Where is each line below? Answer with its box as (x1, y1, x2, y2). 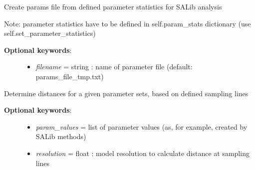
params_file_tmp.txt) (35, 71, 104, 81)
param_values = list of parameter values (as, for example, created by (35, 121, 248, 132)
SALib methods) (35, 131, 86, 142)
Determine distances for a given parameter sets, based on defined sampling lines (4, 88, 249, 98)
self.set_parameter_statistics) (4, 28, 96, 38)
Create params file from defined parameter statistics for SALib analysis (4, 1, 222, 11)
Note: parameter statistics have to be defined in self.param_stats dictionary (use (4, 18, 251, 28)
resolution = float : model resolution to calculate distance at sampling (35, 148, 250, 158)
